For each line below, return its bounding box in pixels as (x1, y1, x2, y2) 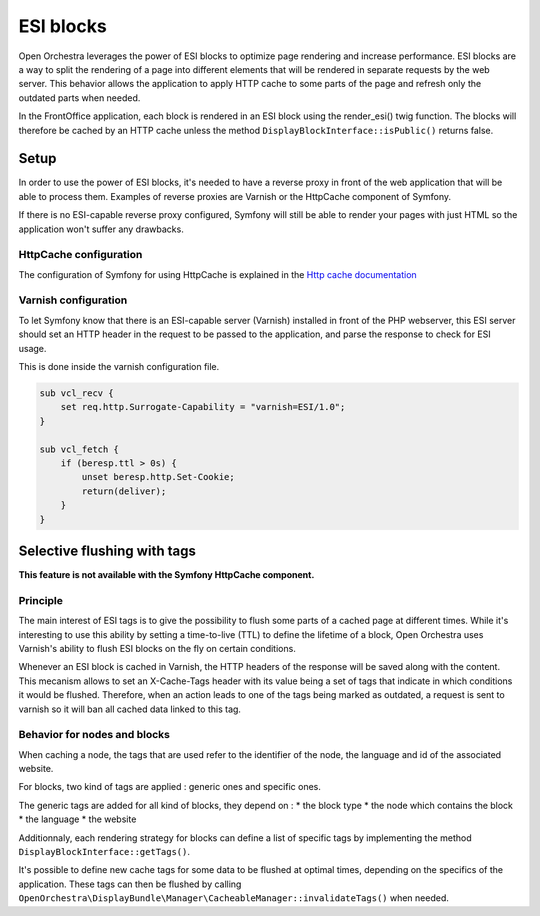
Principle (18, 593, 64, 607)
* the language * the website (18, 813, 137, 825)
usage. (18, 342, 47, 354)
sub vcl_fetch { (39, 443, 120, 455)
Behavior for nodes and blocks (18, 728, 170, 742)
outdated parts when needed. (18, 91, 141, 104)
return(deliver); (81, 485, 167, 497)
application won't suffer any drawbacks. (18, 223, 184, 235)
